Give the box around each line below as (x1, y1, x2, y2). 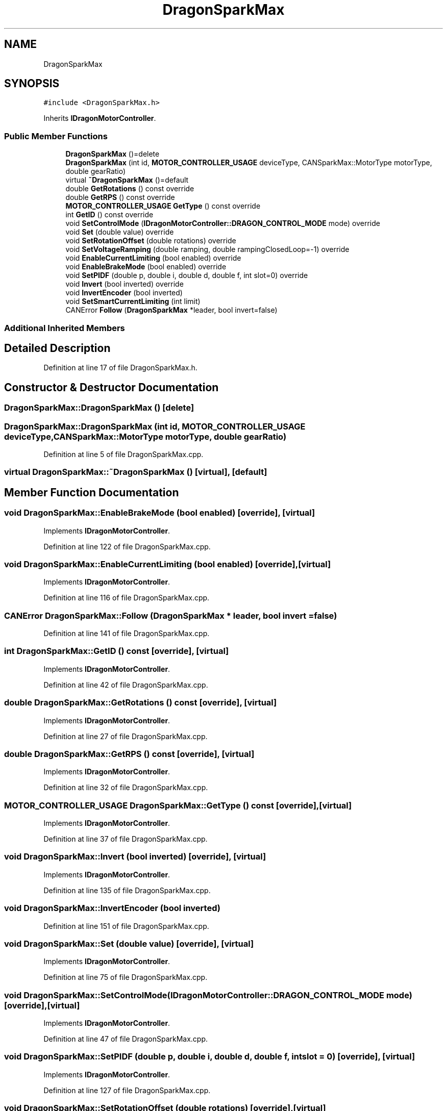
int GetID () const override (65, 210, 154, 219)
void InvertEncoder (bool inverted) (65, 288, 183, 297)
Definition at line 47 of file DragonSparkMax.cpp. (43, 1034, 208, 1044)
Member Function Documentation (4, 486, 179, 499)
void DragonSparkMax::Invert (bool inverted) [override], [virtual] (4, 851, 266, 862)
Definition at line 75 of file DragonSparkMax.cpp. (43, 973, 208, 982)
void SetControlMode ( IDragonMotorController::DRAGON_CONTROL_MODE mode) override (65, 219, 380, 228)
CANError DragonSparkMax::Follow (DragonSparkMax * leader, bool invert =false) (4, 610, 337, 621)
